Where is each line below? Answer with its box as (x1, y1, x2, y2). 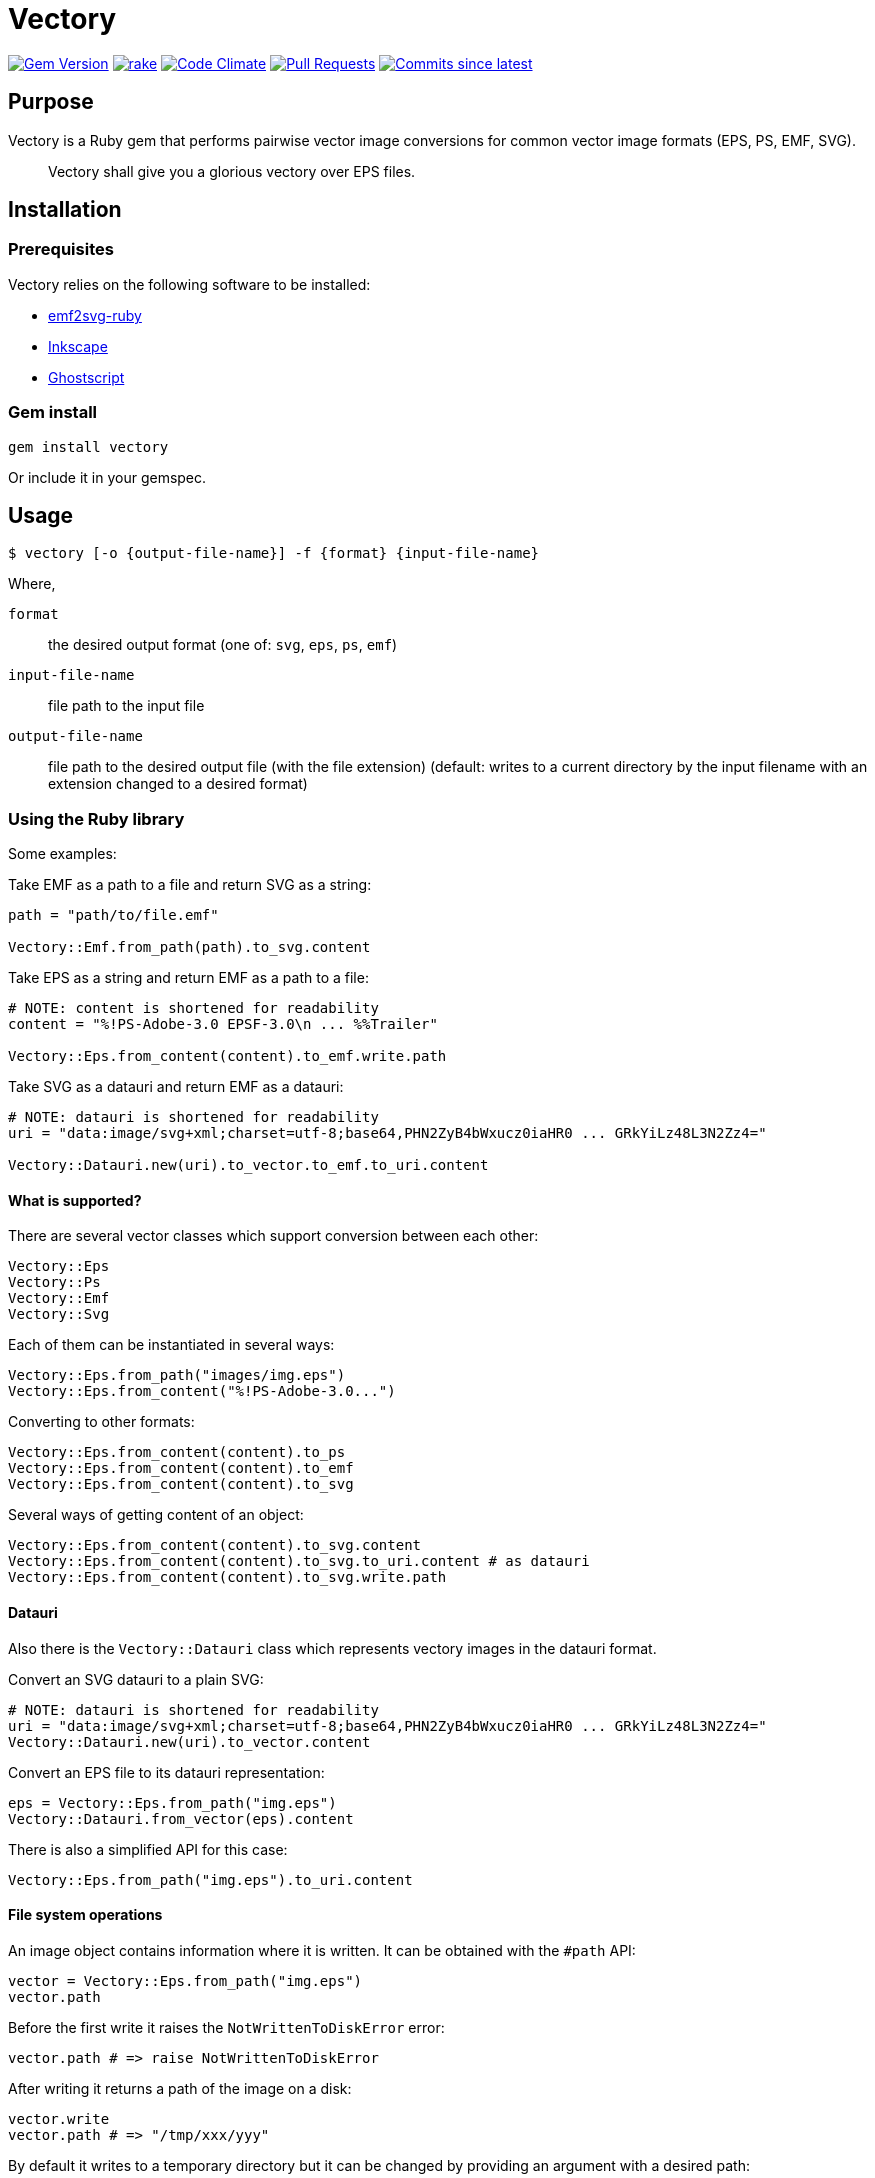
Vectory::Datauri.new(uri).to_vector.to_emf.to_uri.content (8, 1157, 489, 1174)
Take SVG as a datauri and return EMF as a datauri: (8, 1078, 344, 1096)
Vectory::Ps (8, 1274, 101, 1291)
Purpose (8, 89, 94, 115)
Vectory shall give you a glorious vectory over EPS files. (48, 162, 416, 180)
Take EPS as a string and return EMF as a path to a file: (8, 969, 369, 987)
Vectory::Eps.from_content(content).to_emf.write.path (8, 1048, 447, 1065)
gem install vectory (8, 438, 169, 455)
